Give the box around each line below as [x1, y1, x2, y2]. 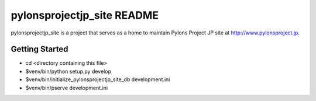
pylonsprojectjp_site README [11, 9, 159, 22]
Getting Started [11, 44, 68, 54]
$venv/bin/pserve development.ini [25, 84, 108, 91]
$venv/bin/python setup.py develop [25, 68, 111, 75]
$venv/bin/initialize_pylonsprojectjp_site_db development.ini [25, 76, 170, 83]
